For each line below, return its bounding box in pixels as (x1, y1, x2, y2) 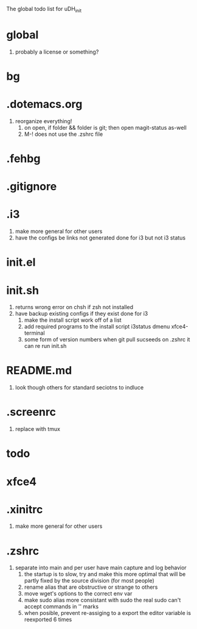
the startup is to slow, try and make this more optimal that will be (24, 570, 186, 578)
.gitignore (6, 180, 57, 194)
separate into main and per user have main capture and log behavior (15, 564, 187, 572)
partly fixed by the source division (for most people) (24, 577, 155, 585)
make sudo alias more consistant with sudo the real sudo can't (24, 597, 181, 604)
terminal (24, 329, 45, 337)
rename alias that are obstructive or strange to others (24, 583, 158, 591)
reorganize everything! (15, 117, 72, 124)
